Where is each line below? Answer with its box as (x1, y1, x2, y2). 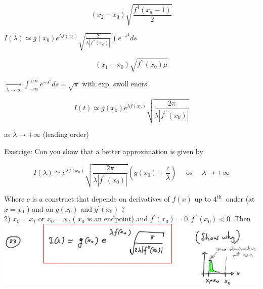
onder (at (226, 194, 255, 204)
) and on (27, 203, 54, 214)
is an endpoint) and (87, 213, 148, 224)
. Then (230, 213, 251, 224)
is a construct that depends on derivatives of (32, 194, 170, 204)
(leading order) (42, 129, 89, 139)
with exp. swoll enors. (82, 78, 149, 89)
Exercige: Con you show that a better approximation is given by (4, 146, 203, 156)
